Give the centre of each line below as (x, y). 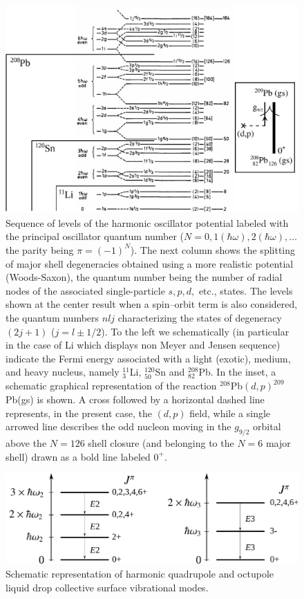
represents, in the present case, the (79, 413)
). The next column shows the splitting (213, 249)
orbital (267, 426)
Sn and (170, 372)
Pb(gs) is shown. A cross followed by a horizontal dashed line (135, 399)
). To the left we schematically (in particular (195, 331)
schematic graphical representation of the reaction (111, 386)
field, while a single (230, 413)
